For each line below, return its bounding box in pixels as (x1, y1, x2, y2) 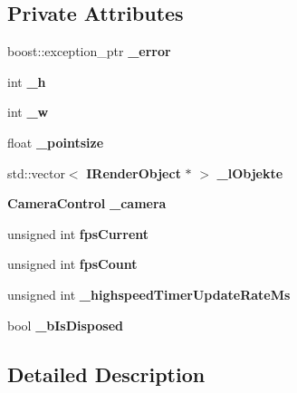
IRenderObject (86, 163, 181, 182)
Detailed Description (7, 359, 206, 388)
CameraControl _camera (7, 194, 167, 213)
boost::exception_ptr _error (7, 42, 171, 61)
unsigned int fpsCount (7, 254, 138, 273)
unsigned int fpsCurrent (7, 224, 149, 243)
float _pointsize (7, 132, 104, 151)
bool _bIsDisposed (7, 315, 123, 334)
